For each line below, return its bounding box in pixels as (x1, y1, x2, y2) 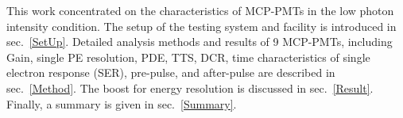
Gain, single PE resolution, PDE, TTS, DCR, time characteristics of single (6, 48, 370, 65)
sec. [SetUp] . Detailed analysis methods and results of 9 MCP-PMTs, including (6, 33, 393, 50)
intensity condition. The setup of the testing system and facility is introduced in (6, 17, 397, 34)
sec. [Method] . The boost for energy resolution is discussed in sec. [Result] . (6, 79, 374, 96)
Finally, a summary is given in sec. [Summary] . (6, 95, 237, 112)
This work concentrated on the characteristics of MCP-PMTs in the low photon (6, 2, 394, 18)
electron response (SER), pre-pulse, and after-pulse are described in (6, 64, 335, 81)
